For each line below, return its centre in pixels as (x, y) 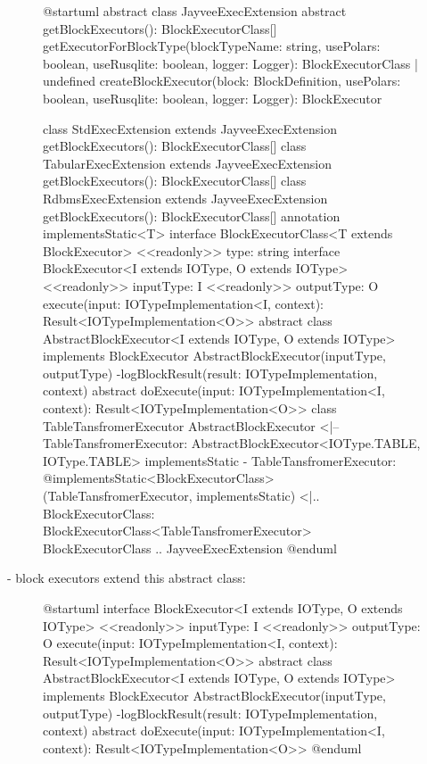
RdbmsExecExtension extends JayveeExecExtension (185, 198)
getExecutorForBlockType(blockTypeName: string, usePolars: (212, 46)
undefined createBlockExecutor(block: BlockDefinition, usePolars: (222, 81)
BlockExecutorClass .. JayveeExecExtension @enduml (190, 548)
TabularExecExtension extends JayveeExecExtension (188, 163)
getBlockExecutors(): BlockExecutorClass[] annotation (192, 216)
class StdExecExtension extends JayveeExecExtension (190, 128)
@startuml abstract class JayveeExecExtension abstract (195, 11)
